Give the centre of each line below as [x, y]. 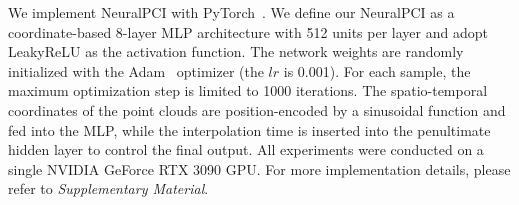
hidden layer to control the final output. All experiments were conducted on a [246, 149]
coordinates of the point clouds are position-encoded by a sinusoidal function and [257, 109]
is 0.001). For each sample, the [377, 70]
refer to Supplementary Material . [108, 188]
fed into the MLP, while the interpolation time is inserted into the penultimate [249, 129]
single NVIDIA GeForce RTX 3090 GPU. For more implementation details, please [259, 168]
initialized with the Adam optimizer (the [136, 70]
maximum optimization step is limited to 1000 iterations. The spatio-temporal [248, 90]
